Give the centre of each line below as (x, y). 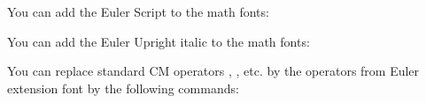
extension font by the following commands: (123, 88)
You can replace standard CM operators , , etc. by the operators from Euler (213, 71)
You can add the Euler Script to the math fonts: (138, 11)
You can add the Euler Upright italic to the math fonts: (159, 41)
